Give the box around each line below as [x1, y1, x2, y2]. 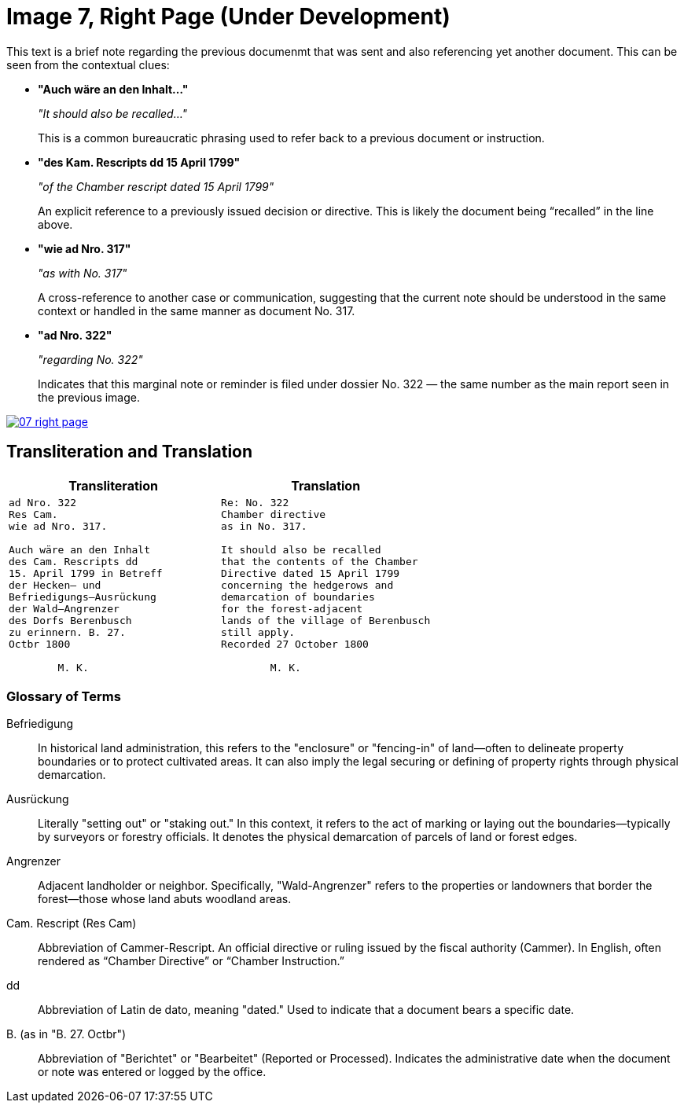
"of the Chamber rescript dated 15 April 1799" [38, 179, 274, 193]
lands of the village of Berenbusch [221, 614, 431, 626]
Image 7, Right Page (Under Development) [6, 3, 450, 30]
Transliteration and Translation [6, 442, 253, 462]
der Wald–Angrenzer [9, 602, 120, 615]
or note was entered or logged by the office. [38, 1065, 267, 1079]
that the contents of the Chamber [221, 555, 418, 567]
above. [38, 217, 73, 231]
